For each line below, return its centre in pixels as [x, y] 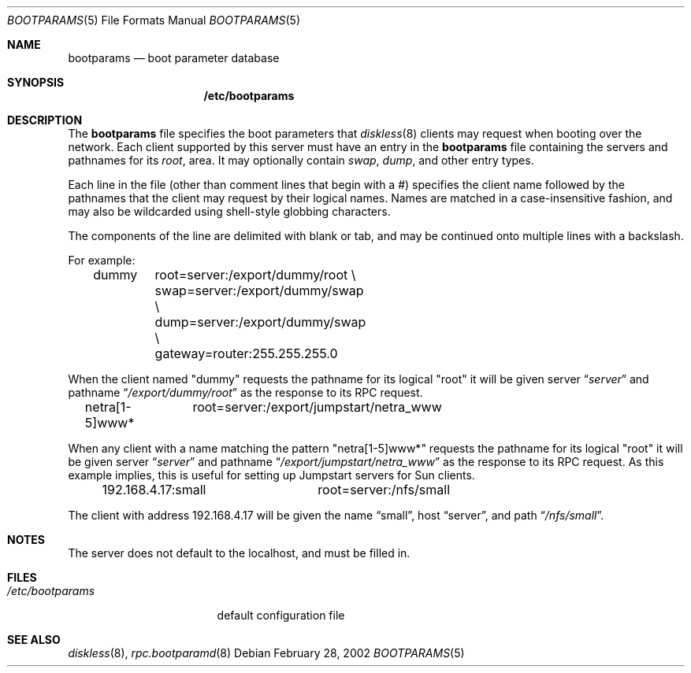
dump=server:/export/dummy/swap [260, 322]
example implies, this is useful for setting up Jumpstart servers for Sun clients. [271, 475]
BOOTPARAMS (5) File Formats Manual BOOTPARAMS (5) [154, 20]
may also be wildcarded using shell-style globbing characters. [229, 211]
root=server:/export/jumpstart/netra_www [317, 407]
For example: [102, 260]
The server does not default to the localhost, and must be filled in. [239, 553]
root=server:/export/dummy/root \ [255, 275]
